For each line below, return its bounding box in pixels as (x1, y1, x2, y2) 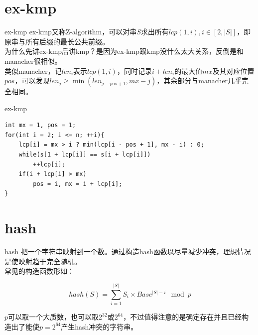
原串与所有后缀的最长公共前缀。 (4, 36, 109, 46)
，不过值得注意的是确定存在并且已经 (123, 312, 242, 322)
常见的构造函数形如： (4, 266, 74, 276)
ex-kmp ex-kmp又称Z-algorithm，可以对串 (4, 26, 137, 37)
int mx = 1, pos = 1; (4, 122, 76, 129)
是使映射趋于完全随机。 (4, 256, 81, 266)
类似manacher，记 (4, 65, 62, 76)
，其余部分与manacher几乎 (156, 75, 242, 86)
